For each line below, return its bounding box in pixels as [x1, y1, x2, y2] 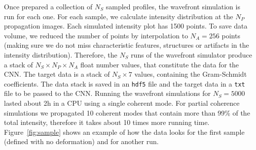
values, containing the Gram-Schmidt [134, 69, 247, 79]
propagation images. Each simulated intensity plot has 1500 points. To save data [4, 21, 248, 31]
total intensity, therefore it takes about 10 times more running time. [4, 117, 210, 127]
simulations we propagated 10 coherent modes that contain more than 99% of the [4, 107, 250, 118]
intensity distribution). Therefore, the [4, 49, 117, 60]
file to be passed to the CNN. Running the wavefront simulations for [4, 88, 211, 98]
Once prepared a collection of [4, 1, 93, 11]
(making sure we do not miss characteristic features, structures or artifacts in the [4, 40, 249, 50]
